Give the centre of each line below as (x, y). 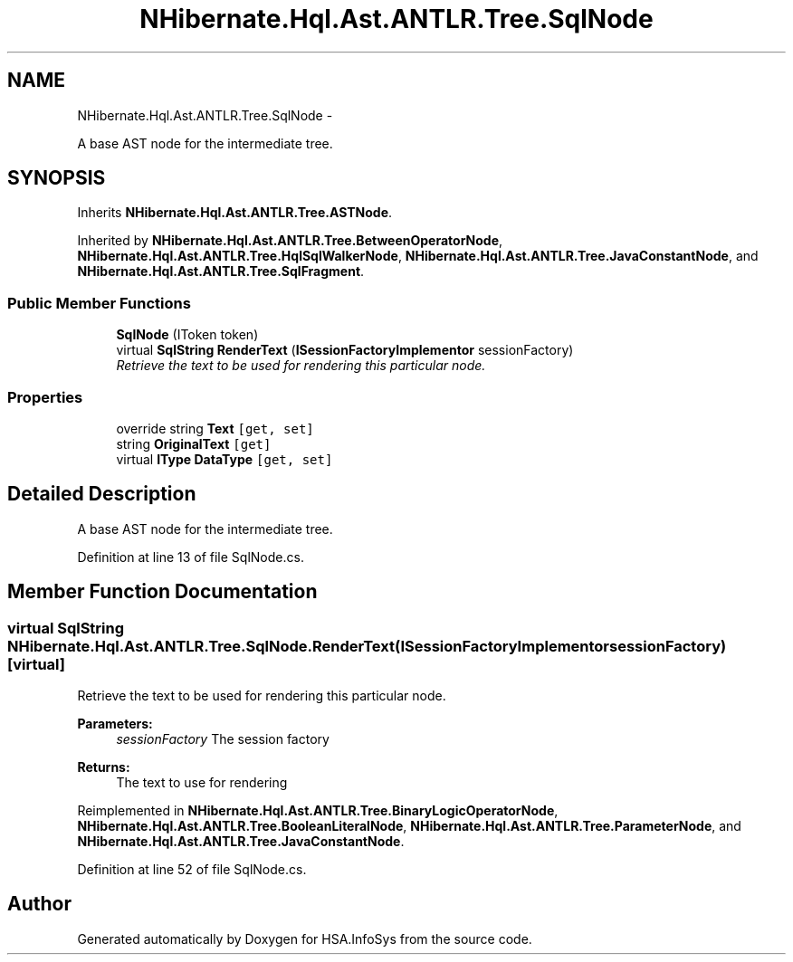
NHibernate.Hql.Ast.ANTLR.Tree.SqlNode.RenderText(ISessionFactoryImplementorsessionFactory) (367, 646)
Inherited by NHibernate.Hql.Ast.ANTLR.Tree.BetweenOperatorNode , (290, 241)
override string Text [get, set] (215, 428)
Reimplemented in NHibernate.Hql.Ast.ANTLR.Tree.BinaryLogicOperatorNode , (318, 810)
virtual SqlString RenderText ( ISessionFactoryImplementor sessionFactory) (345, 350)
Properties (45, 397)
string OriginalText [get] (194, 443)
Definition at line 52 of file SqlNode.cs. (192, 869)
